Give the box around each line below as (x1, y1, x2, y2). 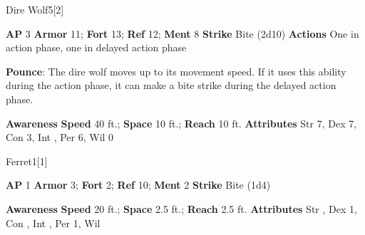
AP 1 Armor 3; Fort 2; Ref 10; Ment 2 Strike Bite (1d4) (6, 177, 271, 192)
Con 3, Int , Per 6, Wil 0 (6, 130, 114, 145)
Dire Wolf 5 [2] (6, 2, 64, 16)
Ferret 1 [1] (6, 153, 48, 168)
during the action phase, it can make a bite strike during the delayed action (6, 78, 336, 93)
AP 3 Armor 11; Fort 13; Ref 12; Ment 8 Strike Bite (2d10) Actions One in (6, 26, 359, 41)
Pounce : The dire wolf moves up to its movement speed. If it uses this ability (6, 63, 346, 78)
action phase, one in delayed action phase (6, 40, 187, 55)
